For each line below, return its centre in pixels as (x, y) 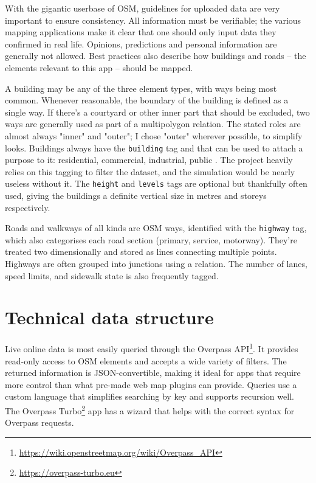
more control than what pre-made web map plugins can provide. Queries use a (151, 384)
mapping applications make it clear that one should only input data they (141, 32)
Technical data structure (109, 317)
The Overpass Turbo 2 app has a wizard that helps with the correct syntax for (150, 410)
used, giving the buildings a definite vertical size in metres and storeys (136, 196)
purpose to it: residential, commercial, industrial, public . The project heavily (149, 160)
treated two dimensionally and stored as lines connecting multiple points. (141, 252)
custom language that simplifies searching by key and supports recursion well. (149, 396)
